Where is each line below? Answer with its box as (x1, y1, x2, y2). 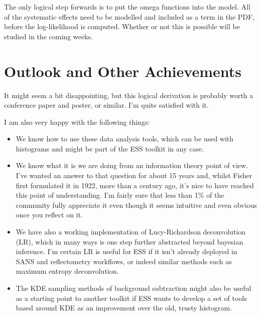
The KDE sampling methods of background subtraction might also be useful (16, 283, 251, 293)
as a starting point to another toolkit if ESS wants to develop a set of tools (16, 292, 247, 303)
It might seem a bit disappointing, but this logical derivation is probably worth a (4, 90, 253, 100)
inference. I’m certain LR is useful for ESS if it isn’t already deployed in (16, 246, 237, 257)
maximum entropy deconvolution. (16, 266, 119, 276)
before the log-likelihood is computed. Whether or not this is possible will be (4, 21, 240, 32)
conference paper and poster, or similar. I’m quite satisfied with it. (4, 100, 209, 110)
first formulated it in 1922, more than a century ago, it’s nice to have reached (16, 180, 254, 190)
